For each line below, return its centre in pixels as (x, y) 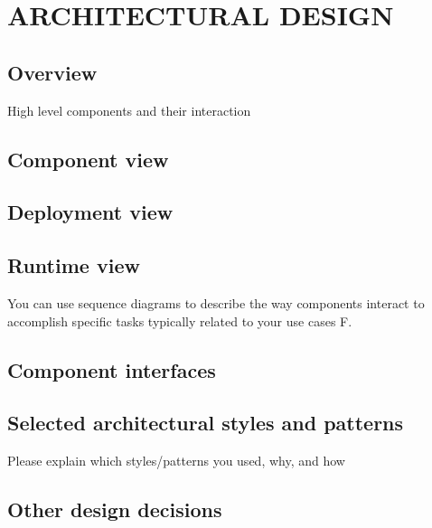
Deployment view (90, 212)
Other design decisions (115, 509)
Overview (52, 72)
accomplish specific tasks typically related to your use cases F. (180, 321)
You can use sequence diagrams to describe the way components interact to (216, 302)
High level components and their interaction (129, 110)
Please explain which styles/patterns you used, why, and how (176, 461)
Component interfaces (112, 369)
